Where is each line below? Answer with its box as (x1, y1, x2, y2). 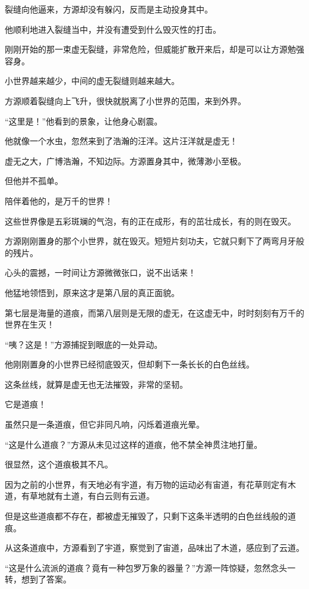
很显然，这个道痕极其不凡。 (5, 458, 113, 470)
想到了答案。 (21, 573, 71, 585)
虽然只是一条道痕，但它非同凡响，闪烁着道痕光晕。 (5, 418, 204, 431)
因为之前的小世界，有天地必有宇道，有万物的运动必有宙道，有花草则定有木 (5, 478, 296, 490)
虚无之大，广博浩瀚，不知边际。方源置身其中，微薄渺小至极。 (5, 154, 246, 167)
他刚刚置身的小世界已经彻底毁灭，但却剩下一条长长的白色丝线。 (5, 358, 254, 370)
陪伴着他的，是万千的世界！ (5, 194, 113, 207)
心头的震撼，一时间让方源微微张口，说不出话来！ (5, 266, 196, 279)
